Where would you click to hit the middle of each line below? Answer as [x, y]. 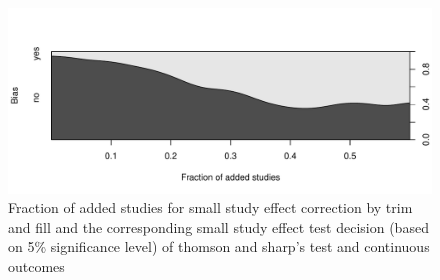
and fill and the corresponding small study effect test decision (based [218, 226]
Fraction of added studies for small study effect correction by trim [210, 207]
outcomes [36, 265]
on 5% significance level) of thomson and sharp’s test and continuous [219, 246]
